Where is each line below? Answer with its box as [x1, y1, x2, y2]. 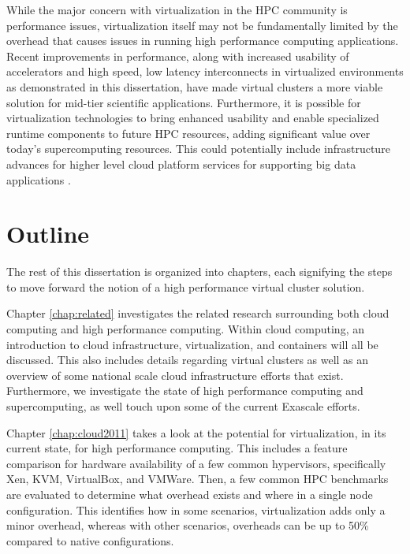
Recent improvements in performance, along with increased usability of [6, 47, 349, 64]
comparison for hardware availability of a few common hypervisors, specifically [6, 455, 386, 471]
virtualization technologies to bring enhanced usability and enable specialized [6, 110, 379, 126]
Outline [6, 218, 90, 250]
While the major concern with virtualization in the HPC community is [6, 2, 348, 17]
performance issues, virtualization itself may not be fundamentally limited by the [6, 17, 398, 33]
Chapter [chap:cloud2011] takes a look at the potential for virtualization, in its [6, 424, 386, 441]
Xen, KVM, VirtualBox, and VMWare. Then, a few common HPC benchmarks [6, 470, 389, 487]
